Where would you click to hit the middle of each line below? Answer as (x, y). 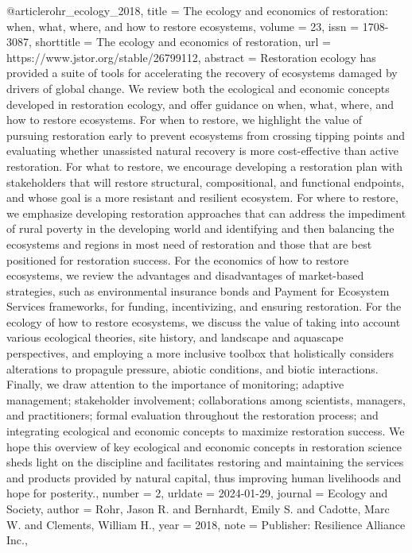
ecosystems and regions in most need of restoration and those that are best (189, 244)
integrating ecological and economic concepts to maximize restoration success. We (206, 431)
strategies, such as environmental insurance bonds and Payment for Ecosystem (198, 290)
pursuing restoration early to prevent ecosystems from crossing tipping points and (206, 135)
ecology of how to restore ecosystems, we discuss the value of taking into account (204, 321)
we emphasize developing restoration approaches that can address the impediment (206, 213)
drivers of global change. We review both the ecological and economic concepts (198, 88)
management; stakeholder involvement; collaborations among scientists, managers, (206, 399)
